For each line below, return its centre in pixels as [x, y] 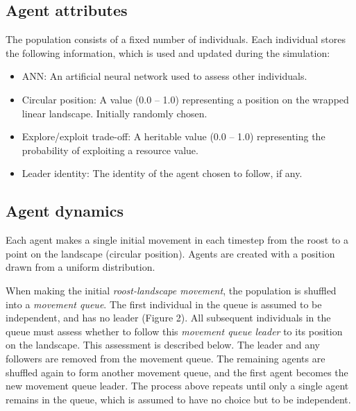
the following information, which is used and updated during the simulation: [168, 52]
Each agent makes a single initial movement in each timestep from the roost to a [177, 240]
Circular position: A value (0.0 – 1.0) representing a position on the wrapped [185, 99]
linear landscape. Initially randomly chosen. [115, 113]
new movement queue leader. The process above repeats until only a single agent [177, 386]
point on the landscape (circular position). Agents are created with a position [170, 253]
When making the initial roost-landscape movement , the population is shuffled [171, 290]
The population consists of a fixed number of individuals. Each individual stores [176, 39]
